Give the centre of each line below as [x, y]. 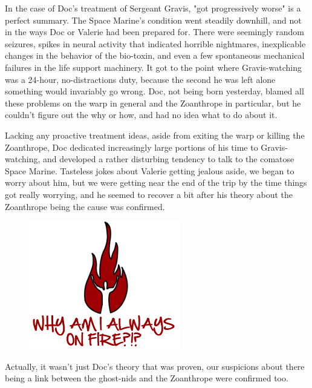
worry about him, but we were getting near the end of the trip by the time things [156, 182]
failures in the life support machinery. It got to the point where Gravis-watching [153, 67]
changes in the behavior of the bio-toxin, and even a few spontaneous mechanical [155, 55]
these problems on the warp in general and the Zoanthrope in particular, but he [153, 103]
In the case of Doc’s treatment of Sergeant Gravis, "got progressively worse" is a [153, 8]
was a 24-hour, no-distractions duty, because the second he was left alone [140, 79]
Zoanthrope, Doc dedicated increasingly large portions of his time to [132, 147]
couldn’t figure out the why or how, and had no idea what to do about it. [141, 115]
